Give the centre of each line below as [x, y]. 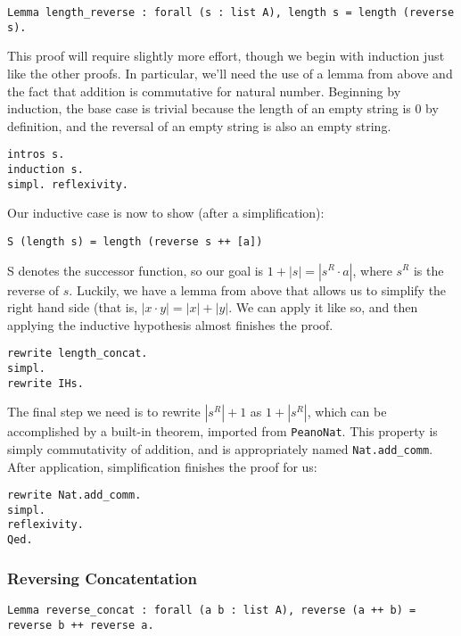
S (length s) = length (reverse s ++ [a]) [135, 241]
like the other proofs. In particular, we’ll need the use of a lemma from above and [230, 73]
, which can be [347, 412]
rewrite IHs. [45, 383]
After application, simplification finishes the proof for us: [162, 466]
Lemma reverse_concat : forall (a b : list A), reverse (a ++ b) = [212, 610]
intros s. [36, 155]
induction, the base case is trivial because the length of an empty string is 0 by [223, 108]
